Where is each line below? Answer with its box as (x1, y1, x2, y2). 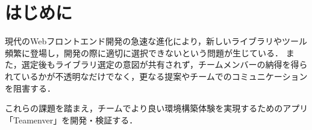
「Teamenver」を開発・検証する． (5, 113, 138, 126)
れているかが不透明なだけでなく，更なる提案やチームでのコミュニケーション (5, 69, 308, 82)
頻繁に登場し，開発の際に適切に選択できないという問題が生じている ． (5, 46, 283, 59)
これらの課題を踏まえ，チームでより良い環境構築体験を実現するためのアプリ (5, 102, 308, 114)
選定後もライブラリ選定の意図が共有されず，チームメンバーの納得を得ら (21, 58, 308, 71)
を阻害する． (5, 81, 55, 94)
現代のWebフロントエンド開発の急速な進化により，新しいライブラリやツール (5, 35, 307, 47)
